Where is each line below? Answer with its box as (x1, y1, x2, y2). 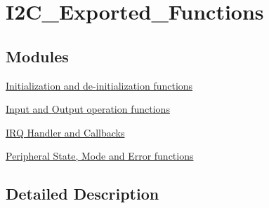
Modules (6, 45, 69, 67)
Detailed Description (6, 183, 159, 204)
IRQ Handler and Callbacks (6, 125, 125, 139)
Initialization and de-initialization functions (6, 78, 193, 92)
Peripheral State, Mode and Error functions (6, 148, 194, 163)
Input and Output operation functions (6, 102, 170, 116)
